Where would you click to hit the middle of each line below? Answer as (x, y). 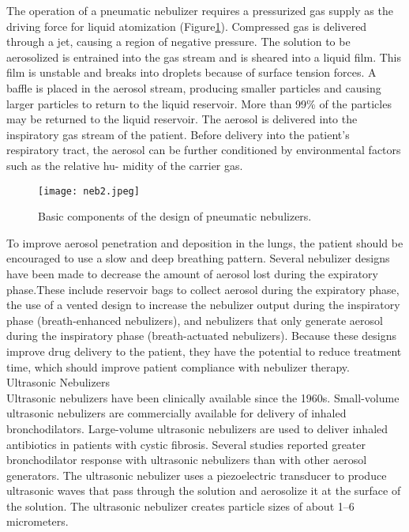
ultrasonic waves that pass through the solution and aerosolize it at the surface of (204, 490)
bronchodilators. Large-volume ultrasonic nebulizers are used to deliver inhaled (197, 428)
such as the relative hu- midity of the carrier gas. (125, 165)
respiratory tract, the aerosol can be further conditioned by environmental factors (204, 150)
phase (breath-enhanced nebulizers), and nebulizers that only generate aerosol (195, 320)
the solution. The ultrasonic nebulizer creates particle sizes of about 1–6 (180, 506)
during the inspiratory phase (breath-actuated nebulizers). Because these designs (202, 336)
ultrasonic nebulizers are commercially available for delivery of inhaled (176, 413)
